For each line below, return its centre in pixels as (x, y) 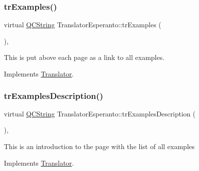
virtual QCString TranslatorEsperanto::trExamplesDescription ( (100, 113)
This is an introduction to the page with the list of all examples (99, 146)
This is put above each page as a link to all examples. (84, 57)
